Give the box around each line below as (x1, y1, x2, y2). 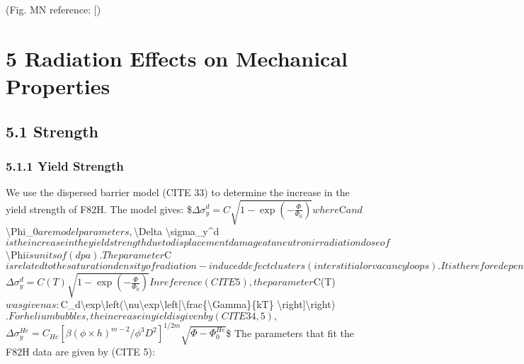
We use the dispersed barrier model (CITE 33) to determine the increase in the (6, 185, 350, 200)
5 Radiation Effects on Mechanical (6, 43, 348, 72)
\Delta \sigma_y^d (133, 224, 220, 239)
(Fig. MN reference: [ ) (6, 2, 101, 16)
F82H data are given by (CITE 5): (6, 344, 155, 359)
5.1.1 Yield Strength (6, 157, 124, 174)
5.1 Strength (6, 120, 99, 142)
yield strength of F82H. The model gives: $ (6, 201, 192, 216)
